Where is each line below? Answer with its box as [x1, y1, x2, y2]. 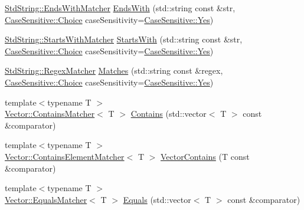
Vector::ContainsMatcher [5, 107, 95, 120]
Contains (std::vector [130, 107, 207, 120]
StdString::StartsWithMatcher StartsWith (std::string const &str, [5, 33, 243, 45]
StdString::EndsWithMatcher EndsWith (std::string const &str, [5, 2, 236, 14]
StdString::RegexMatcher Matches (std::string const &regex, [5, 64, 223, 77]
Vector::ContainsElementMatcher [5, 150, 125, 162]
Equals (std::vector [123, 193, 191, 205]
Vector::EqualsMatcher [5, 193, 87, 205]
